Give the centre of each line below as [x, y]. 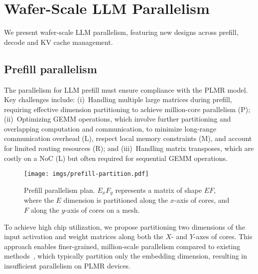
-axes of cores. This [223, 236]
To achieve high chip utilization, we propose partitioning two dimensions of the [125, 226]
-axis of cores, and [202, 200]
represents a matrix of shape [159, 190]
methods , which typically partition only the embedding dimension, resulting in [126, 256]
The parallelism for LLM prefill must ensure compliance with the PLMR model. [126, 89]
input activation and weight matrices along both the [84, 236]
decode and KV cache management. [59, 42]
